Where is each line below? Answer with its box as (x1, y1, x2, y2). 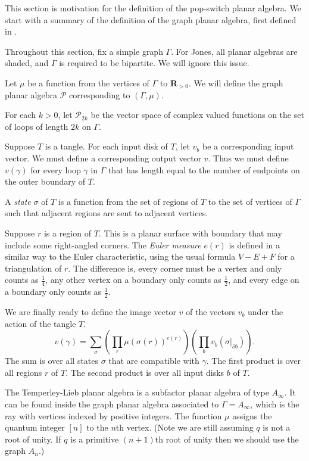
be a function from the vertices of (27, 76, 149, 89)
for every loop (30, 163, 81, 176)
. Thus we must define (208, 151, 289, 164)
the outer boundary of (5, 175, 86, 188)
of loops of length (5, 120, 68, 132)
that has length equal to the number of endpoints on (108, 163, 300, 176)
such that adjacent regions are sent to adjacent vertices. (5, 207, 208, 219)
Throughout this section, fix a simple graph (5, 45, 163, 57)
